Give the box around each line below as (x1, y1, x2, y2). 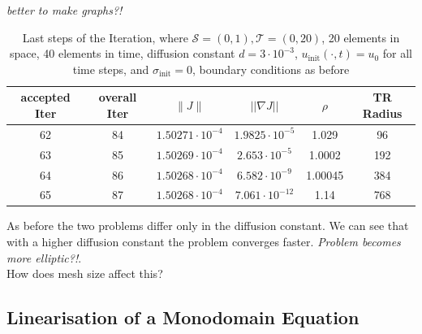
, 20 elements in (321, 28, 400, 46)
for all (382, 45, 413, 62)
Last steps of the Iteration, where (22, 28, 188, 46)
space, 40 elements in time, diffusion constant (9, 45, 235, 62)
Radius (362, 104, 403, 121)
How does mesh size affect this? (6, 265, 163, 282)
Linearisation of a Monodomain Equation (6, 305, 360, 330)
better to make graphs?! (6, 2, 123, 18)
